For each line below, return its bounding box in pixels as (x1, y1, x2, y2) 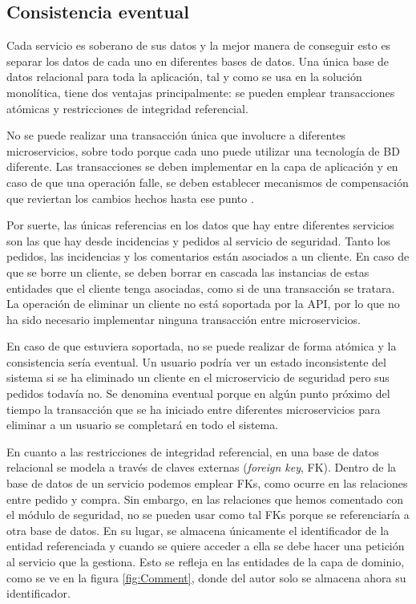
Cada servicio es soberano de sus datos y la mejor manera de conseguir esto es (6, 37, 391, 54)
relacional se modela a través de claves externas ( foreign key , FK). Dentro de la (6, 459, 397, 476)
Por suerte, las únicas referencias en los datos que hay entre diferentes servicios (6, 217, 394, 233)
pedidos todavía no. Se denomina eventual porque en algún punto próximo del (6, 385, 390, 402)
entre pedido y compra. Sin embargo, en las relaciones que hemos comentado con (6, 490, 404, 507)
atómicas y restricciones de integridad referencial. (6, 99, 248, 116)
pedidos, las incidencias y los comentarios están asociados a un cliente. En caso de (6, 248, 410, 265)
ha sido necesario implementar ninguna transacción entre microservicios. (6, 310, 361, 327)
